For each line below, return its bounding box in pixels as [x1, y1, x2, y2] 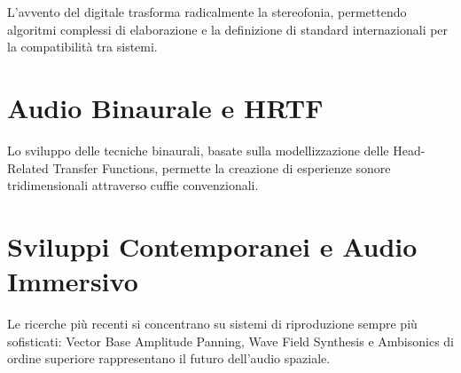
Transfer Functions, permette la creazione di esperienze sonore [52, 158, 391, 177]
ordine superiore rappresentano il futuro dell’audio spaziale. [7, 349, 331, 368]
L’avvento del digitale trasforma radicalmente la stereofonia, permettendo [7, 3, 407, 20]
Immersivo [7, 263, 138, 299]
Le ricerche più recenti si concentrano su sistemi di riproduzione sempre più [7, 314, 418, 332]
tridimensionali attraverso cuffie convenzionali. [7, 176, 259, 194]
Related [7, 158, 49, 177]
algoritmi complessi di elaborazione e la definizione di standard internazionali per [7, 20, 449, 38]
